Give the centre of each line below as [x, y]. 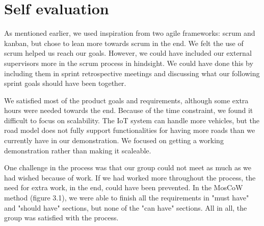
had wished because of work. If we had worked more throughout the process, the [130, 177]
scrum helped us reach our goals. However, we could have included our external [128, 53]
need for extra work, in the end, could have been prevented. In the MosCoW [124, 187]
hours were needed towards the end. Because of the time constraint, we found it [129, 110]
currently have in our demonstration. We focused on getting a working [114, 140]
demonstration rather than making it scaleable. [78, 150]
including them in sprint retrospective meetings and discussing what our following [132, 73]
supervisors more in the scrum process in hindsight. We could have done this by [129, 63]
